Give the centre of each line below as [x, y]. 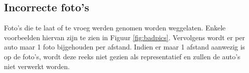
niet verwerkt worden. [37, 66]
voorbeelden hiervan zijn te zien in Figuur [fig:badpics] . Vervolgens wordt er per [124, 37]
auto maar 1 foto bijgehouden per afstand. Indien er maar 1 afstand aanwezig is [124, 47]
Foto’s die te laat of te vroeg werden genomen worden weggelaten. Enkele [115, 28]
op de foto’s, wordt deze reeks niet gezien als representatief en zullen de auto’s [122, 56]
